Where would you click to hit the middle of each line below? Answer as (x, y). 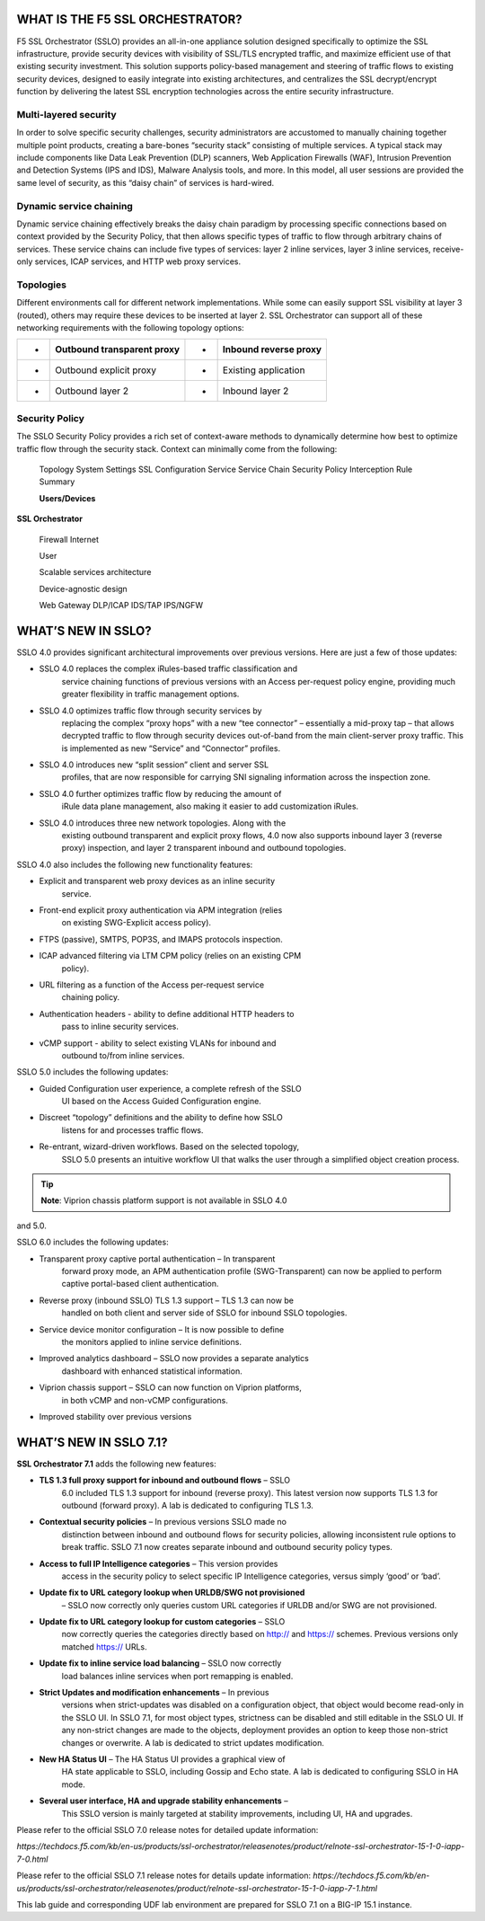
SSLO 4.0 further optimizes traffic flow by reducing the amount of (160, 793)
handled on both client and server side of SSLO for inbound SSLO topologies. (204, 1313)
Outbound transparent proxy (117, 350)
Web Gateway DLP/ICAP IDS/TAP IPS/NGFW (121, 606)
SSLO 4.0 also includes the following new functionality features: (135, 864)
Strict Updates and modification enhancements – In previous (154, 1693)
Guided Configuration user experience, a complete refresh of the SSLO (170, 1088)
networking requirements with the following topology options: (130, 328)
